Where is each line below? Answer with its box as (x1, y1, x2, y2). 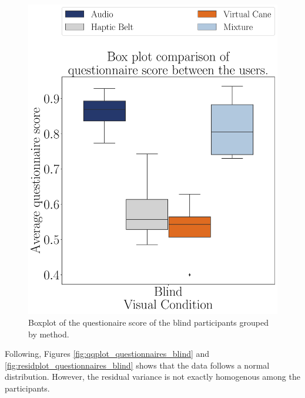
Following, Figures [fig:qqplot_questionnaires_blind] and (5, 347, 210, 360)
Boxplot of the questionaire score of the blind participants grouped (28, 316, 269, 328)
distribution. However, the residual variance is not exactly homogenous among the (5, 370, 300, 383)
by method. (28, 327, 69, 340)
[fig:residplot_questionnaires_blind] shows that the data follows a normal (5, 359, 270, 371)
